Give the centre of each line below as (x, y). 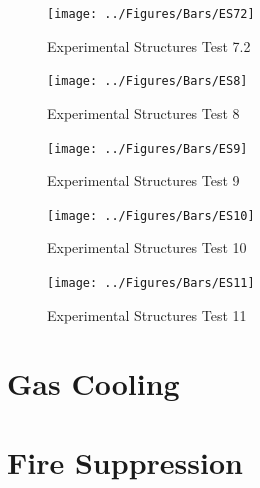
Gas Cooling (93, 383)
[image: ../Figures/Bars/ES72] (151, 14)
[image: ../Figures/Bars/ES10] (151, 215)
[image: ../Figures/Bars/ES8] (147, 81)
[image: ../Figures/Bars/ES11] (151, 283)
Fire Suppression (125, 461)
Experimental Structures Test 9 (143, 180)
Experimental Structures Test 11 (147, 314)
